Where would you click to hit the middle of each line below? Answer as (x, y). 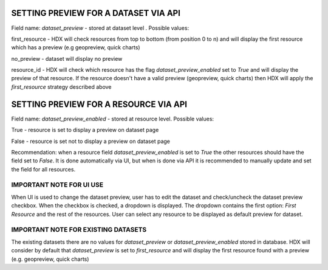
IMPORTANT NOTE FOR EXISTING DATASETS (79, 230)
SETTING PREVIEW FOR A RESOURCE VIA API (99, 104)
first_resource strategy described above (61, 87)
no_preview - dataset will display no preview (67, 58)
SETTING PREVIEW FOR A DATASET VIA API (96, 13)
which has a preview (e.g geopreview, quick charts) (76, 47)
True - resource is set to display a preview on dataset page (85, 130)
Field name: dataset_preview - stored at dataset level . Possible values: (100, 28)
